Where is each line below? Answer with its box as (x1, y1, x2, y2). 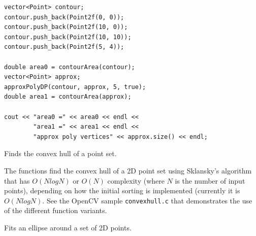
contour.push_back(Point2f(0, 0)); (4, 13, 124, 21)
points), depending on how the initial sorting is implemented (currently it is (4, 185, 240, 196)
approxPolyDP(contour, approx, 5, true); (4, 83, 146, 91)
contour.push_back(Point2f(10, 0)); (4, 23, 128, 31)
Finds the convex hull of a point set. (4, 148, 117, 159)
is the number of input (175, 175, 245, 186)
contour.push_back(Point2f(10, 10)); (4, 33, 132, 41)
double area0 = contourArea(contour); (4, 63, 135, 71)
